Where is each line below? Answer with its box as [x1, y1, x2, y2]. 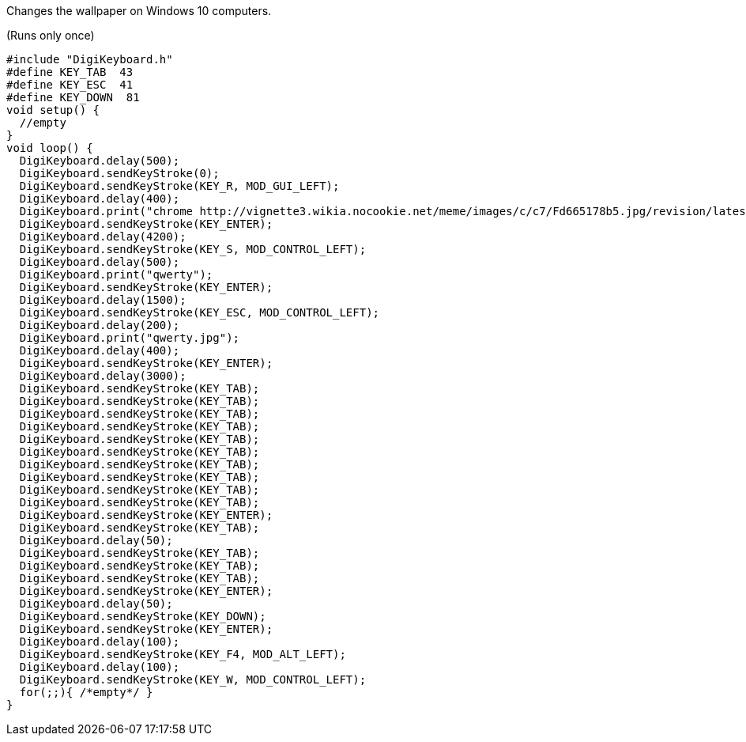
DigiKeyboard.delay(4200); [19, 230, 186, 243]
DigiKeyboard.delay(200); [19, 319, 180, 331]
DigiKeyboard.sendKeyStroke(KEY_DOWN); [19, 610, 266, 623]
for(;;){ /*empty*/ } [19, 686, 153, 698]
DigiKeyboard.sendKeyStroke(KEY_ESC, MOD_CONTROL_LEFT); [19, 306, 380, 319]
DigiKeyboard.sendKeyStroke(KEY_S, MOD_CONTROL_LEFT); [19, 243, 367, 256]
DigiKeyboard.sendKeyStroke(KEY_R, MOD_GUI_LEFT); [19, 180, 340, 192]
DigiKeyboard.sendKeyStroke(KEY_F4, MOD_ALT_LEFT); [19, 648, 346, 661]
